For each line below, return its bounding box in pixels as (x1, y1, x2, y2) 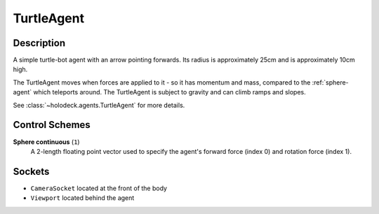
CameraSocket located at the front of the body (30, 184, 168, 192)
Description (13, 37, 66, 49)
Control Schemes (13, 119, 91, 131)
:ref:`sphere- (312, 78, 349, 87)
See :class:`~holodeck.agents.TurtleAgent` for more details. (13, 101, 185, 109)
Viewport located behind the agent (30, 194, 135, 202)
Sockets (13, 165, 50, 178)
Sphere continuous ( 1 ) (13, 137, 80, 146)
